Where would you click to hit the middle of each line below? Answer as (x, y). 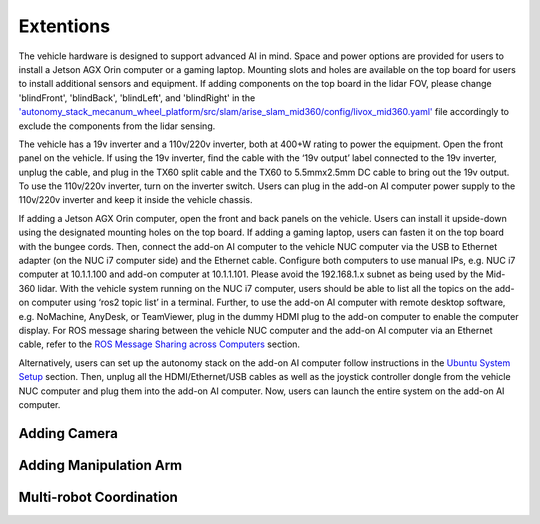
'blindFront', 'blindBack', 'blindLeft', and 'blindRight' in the (137, 97)
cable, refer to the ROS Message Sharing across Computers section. (159, 344)
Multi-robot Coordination (98, 496)
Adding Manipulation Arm (100, 465)
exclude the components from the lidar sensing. (117, 126)
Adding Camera (68, 433)
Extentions (64, 26)
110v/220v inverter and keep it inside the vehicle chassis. (136, 200)
